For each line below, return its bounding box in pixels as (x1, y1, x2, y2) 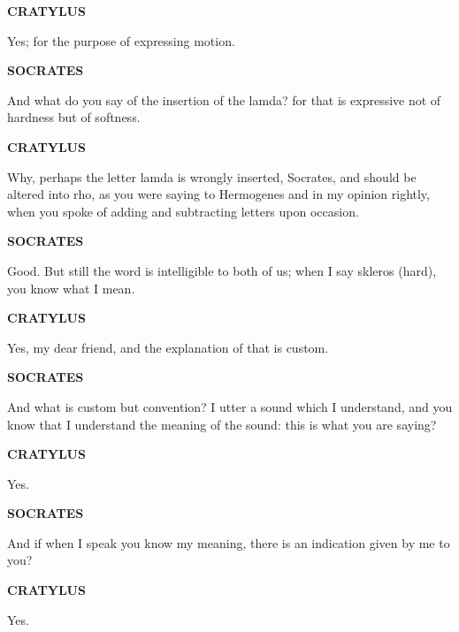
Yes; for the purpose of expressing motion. (7, 31, 235, 49)
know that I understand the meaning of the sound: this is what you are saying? (7, 415, 437, 433)
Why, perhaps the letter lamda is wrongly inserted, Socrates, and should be (7, 167, 417, 186)
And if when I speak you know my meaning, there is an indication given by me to (7, 533, 450, 552)
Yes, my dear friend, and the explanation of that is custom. (7, 338, 329, 356)
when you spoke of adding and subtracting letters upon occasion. (7, 202, 359, 220)
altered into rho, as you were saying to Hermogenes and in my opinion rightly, (7, 185, 430, 203)
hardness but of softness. (7, 108, 141, 126)
